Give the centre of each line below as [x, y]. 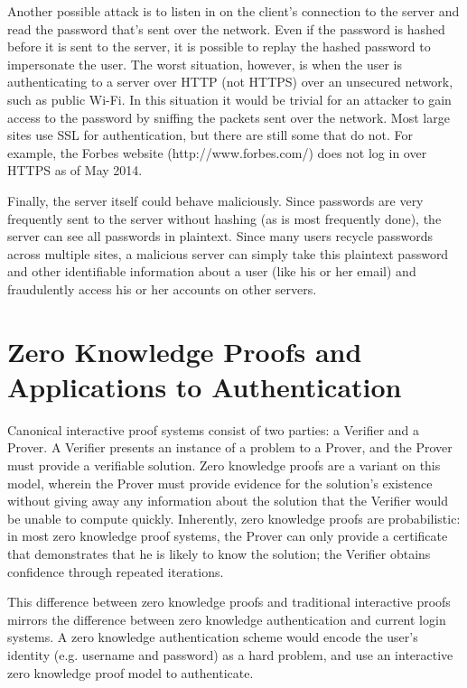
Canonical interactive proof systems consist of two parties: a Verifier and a [214, 429]
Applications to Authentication [205, 386]
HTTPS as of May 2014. [75, 170]
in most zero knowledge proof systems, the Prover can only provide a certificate [228, 536]
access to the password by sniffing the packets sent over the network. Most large [229, 117]
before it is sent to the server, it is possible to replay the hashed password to [219, 46]
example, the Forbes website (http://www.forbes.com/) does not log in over [217, 152]
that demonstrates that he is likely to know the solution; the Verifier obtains [219, 553]
